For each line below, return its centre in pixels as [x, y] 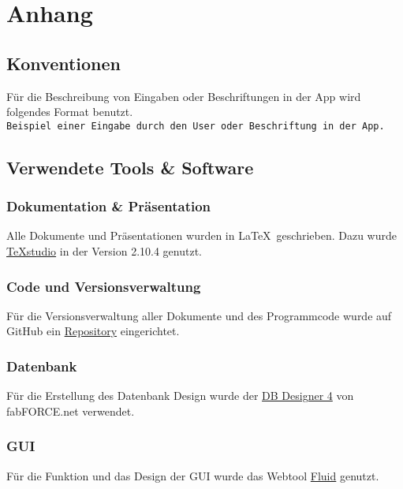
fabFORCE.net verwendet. [71, 411]
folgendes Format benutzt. [70, 112]
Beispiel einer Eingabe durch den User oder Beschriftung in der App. [196, 126]
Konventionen [64, 63]
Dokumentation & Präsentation [109, 206]
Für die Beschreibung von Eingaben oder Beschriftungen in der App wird [184, 96]
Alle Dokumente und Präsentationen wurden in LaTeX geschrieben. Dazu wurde [201, 235]
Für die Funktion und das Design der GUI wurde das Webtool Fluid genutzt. [193, 475]
